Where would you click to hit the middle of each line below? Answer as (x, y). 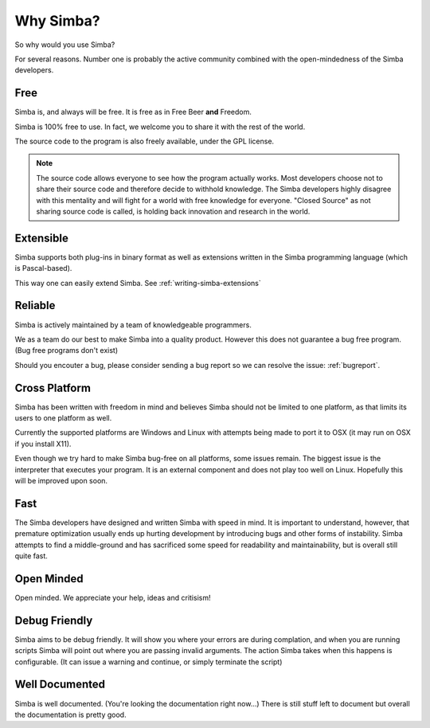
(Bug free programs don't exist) (66, 350)
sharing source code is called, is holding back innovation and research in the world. (173, 211)
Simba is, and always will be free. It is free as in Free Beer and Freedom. (133, 112)
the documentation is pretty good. (70, 714)
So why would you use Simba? (65, 45)
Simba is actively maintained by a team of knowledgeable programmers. (133, 325)
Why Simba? (57, 21)
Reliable (35, 305)
